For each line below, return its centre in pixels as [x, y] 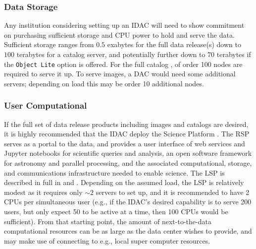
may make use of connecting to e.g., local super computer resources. [107, 240]
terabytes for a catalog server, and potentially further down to [111, 54]
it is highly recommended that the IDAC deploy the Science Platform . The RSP [127, 134]
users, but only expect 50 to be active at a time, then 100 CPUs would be [116, 211]
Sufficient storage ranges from [49, 44]
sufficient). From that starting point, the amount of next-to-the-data [108, 221]
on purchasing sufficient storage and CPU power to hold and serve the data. [119, 34]
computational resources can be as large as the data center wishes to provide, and [128, 231]
